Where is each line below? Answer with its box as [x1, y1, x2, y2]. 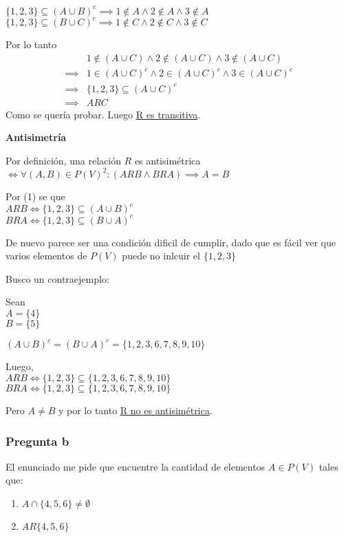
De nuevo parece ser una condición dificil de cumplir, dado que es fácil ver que [6, 235, 336, 249]
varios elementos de [6, 248, 87, 263]
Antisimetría [6, 130, 67, 144]
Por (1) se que [6, 189, 65, 203]
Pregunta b [6, 432, 69, 449]
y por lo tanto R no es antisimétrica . [58, 403, 213, 418]
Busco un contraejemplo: [6, 271, 109, 286]
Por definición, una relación [6, 153, 121, 167]
